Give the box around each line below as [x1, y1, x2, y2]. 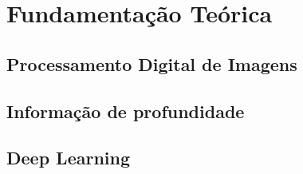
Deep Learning [6, 145, 131, 170]
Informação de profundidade [6, 98, 245, 123]
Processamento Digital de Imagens [6, 51, 297, 76]
